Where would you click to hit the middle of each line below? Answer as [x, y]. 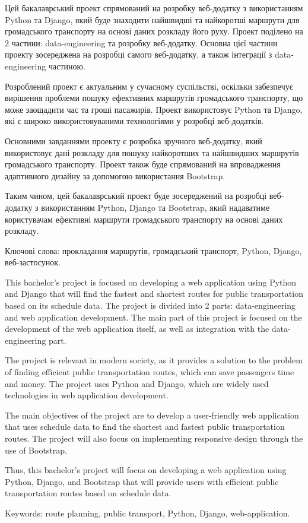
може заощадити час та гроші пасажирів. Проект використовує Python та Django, [154, 109]
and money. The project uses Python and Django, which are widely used [137, 383]
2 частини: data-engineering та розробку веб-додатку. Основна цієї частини [141, 42]
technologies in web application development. [87, 395]
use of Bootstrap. [36, 450]
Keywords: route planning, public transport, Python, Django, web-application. [147, 513]
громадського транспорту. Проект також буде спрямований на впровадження [143, 164]
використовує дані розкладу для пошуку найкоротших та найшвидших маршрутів [152, 152]
